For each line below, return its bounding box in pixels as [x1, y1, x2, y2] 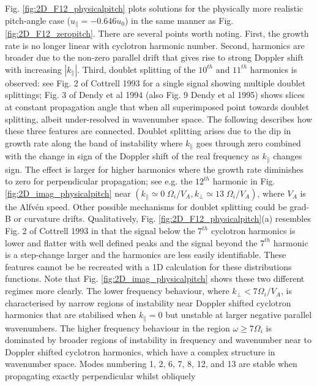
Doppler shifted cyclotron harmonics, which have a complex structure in [5, 345, 275, 358]
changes [273, 149, 302, 162]
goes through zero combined [196, 136, 301, 149]
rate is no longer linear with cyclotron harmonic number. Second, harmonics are [5, 39, 305, 51]
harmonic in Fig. [212, 175, 275, 187]
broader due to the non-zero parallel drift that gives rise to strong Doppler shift [5, 51, 304, 64]
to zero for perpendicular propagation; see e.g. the [5, 175, 193, 187]
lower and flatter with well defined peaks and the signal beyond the [5, 236, 258, 249]
